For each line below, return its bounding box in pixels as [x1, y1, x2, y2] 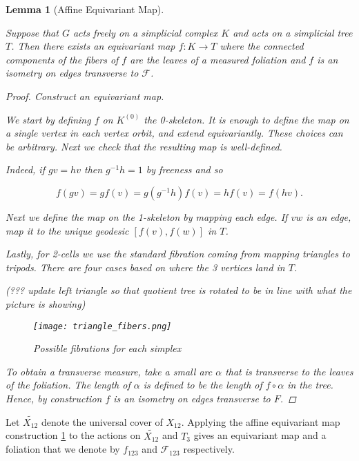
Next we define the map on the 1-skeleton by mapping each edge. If [6, 209, 288, 224]
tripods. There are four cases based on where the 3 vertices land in [6, 259, 285, 274]
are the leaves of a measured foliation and [130, 52, 306, 66]
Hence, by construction [6, 391, 102, 405]
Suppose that [6, 25, 59, 39]
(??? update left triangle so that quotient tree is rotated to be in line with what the [6, 283, 352, 297]
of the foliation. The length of [6, 377, 130, 392]
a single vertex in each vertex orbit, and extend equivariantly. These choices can [6, 126, 343, 140]
